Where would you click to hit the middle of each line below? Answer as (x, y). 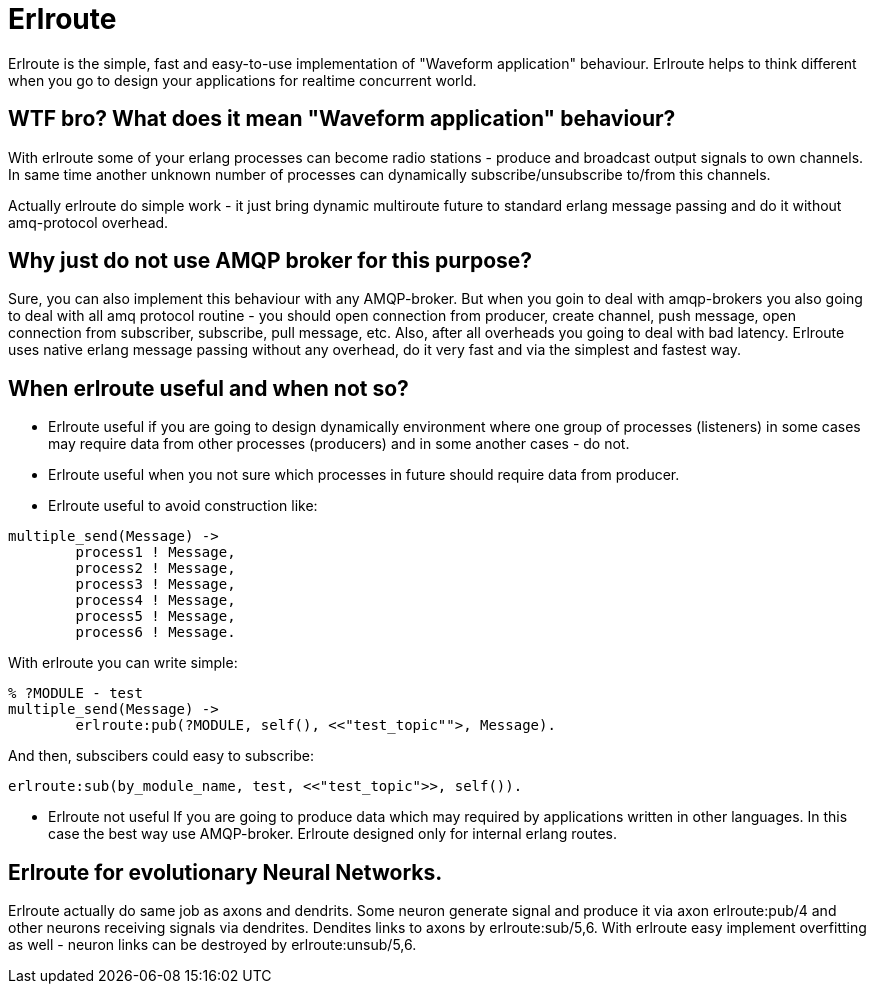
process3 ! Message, (155, 584)
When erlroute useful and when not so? (208, 388)
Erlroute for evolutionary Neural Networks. (225, 872)
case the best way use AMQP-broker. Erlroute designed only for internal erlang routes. (332, 834)
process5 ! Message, (155, 616)
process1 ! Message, (155, 552)
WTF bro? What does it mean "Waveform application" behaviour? (342, 119)
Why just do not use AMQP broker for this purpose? (270, 261)
